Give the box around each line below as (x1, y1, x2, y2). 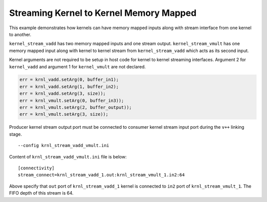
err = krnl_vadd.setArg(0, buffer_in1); (19, 77, 119, 83)
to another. (9, 31, 32, 37)
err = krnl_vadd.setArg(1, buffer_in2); (19, 84, 119, 89)
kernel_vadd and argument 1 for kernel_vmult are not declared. (9, 63, 146, 69)
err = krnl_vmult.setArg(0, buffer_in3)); (19, 98, 124, 103)
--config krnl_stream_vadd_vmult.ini (18, 143, 110, 149)
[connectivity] (18, 165, 55, 171)
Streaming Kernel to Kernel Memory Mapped (9, 7, 197, 18)
